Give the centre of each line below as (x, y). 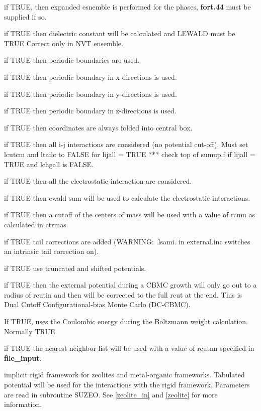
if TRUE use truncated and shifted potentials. (75, 268)
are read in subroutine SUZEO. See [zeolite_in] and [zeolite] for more (111, 394)
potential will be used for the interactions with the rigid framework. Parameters (127, 385)
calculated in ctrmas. (36, 224)
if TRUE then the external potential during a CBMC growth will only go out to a (130, 285)
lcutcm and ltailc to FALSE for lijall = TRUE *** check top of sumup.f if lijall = (130, 154)
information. (23, 404)
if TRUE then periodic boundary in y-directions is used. (91, 94)
